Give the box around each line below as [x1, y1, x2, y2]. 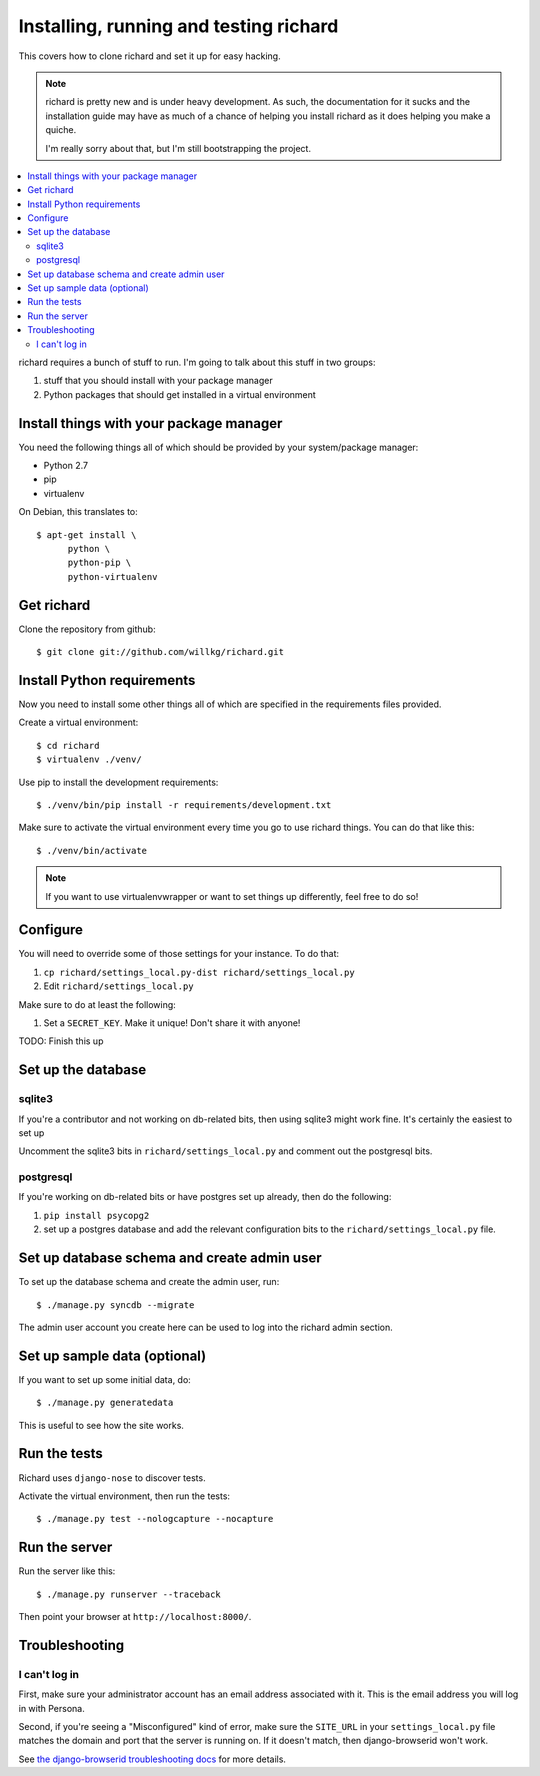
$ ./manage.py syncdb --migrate [36, 1299, 195, 1310]
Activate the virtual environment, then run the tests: [18, 1490, 230, 1502]
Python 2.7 [43, 460, 89, 472]
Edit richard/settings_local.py [43, 980, 194, 992]
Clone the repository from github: [18, 623, 156, 635]
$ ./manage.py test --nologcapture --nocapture [36, 1513, 274, 1525]
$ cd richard [36, 740, 100, 751]
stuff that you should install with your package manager [43, 375, 274, 387]
